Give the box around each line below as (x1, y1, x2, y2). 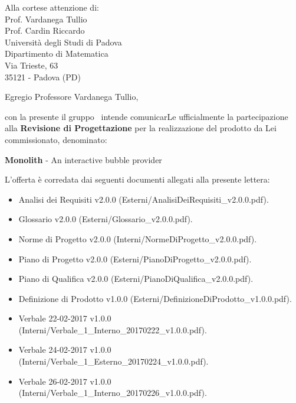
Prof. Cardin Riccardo (5, 24, 85, 37)
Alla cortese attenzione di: (5, 1, 99, 13)
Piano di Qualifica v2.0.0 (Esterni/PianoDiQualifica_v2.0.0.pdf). (18, 272, 254, 285)
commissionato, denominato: (5, 133, 107, 145)
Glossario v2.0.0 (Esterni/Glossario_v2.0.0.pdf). (18, 213, 193, 225)
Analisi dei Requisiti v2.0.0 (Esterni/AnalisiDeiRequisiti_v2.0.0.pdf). (18, 193, 269, 205)
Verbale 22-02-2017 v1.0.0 (18, 312, 111, 324)
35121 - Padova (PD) (5, 70, 81, 83)
